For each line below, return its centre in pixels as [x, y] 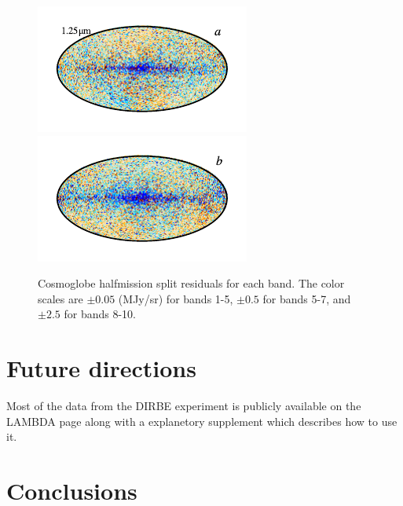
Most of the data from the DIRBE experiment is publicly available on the [184, 406]
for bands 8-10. [100, 314]
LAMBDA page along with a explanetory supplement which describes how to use [202, 421]
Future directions [101, 368]
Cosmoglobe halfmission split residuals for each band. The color [191, 283]
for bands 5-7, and [307, 298]
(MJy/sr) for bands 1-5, [176, 298]
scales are [60, 298]
